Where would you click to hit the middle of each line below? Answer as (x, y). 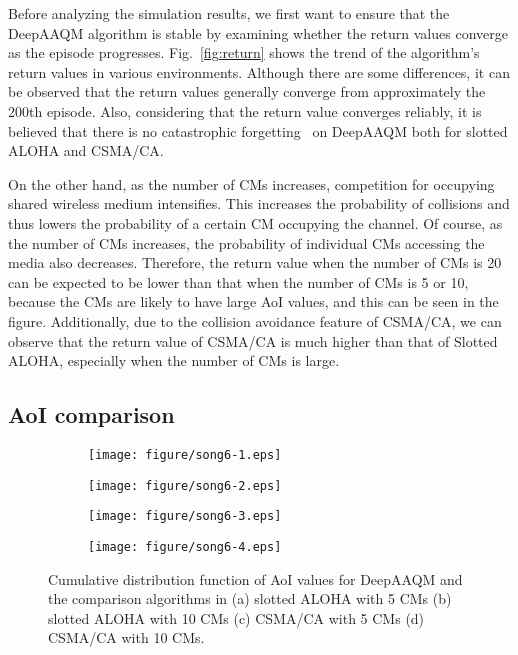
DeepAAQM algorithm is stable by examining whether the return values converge (258, 32)
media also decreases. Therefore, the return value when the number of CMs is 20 (255, 262)
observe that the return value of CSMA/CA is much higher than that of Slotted (253, 340)
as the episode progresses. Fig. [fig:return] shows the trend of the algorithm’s (244, 52)
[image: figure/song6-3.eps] (185, 516)
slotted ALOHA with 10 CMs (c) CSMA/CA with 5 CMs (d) (236, 617)
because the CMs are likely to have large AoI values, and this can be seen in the (253, 301)
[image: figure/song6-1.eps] (185, 454)
